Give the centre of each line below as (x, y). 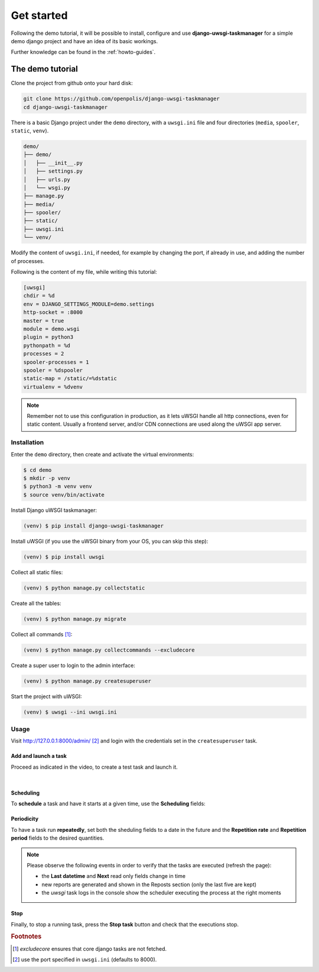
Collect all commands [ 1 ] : (42, 634)
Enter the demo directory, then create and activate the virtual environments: (102, 454)
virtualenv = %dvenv (53, 387)
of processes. (28, 261)
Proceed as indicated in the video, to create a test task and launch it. (95, 767)
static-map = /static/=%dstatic (70, 379)
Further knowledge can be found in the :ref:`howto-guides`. (83, 52)
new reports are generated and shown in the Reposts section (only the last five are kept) (149, 884)
